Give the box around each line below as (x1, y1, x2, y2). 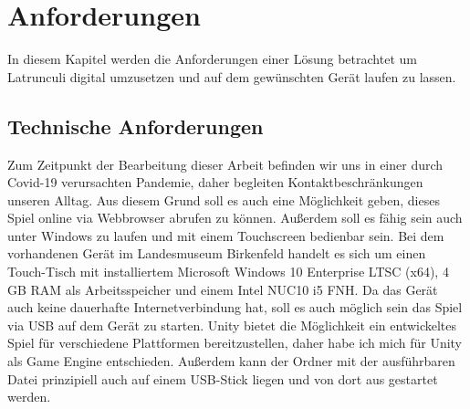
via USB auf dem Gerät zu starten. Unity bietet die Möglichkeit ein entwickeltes (7, 315, 457, 334)
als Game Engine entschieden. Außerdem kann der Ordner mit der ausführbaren (7, 351, 455, 371)
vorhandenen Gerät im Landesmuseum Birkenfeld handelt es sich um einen (7, 244, 426, 263)
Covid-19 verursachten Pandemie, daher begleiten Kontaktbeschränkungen (7, 173, 423, 192)
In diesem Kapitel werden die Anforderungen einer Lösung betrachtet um (7, 49, 417, 68)
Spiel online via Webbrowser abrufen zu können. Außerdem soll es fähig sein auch (7, 208, 463, 227)
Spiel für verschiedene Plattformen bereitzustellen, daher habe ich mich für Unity (7, 333, 463, 352)
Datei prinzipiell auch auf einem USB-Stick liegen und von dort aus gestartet (7, 369, 438, 388)
